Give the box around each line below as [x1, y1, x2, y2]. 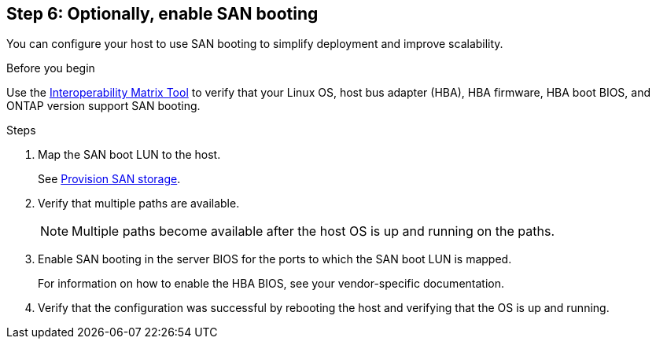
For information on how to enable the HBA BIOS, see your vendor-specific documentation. [38, 277, 504, 291]
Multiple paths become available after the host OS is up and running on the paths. [72, 223, 555, 240]
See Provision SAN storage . [38, 172, 181, 186]
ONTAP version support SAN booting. [6, 99, 201, 113]
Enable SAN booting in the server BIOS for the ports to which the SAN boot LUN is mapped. [38, 252, 512, 266]
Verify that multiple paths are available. [38, 196, 240, 211]
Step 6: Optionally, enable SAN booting [6, 4, 319, 24]
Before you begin [6, 61, 95, 75]
